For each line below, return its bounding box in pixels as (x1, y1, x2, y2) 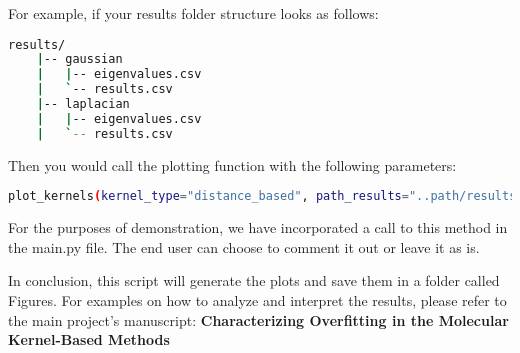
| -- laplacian (36, 97, 130, 112)
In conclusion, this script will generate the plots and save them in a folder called (8, 270, 500, 291)
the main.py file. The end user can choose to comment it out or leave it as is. (8, 236, 480, 257)
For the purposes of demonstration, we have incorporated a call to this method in (8, 217, 508, 238)
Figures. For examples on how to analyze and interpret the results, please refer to (8, 289, 507, 310)
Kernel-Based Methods (8, 329, 170, 350)
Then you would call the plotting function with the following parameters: (8, 154, 457, 175)
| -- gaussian (36, 52, 123, 67)
